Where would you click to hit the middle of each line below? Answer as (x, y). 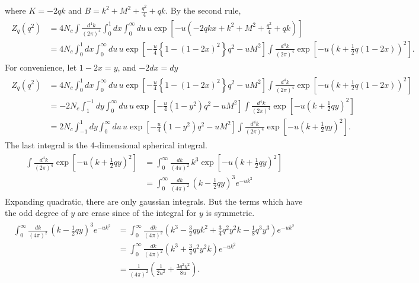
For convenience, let (41, 67)
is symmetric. (230, 213)
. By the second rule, (203, 10)
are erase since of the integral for (137, 213)
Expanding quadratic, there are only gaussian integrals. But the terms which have (154, 201)
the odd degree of (36, 213)
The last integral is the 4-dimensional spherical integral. (106, 144)
